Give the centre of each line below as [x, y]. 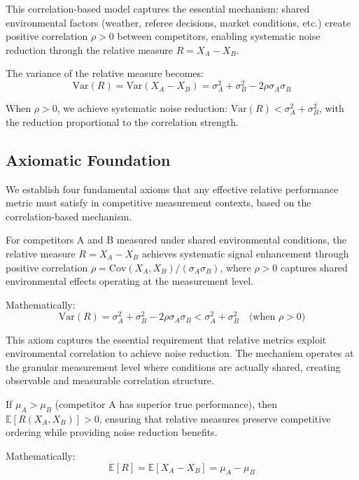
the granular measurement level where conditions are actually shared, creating [173, 366]
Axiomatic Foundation [88, 159]
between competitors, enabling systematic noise [219, 36]
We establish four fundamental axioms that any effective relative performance [172, 189]
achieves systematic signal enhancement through [245, 253]
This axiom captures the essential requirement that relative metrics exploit [166, 339]
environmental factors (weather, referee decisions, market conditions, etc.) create [178, 22]
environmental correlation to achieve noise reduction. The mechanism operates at [180, 353]
